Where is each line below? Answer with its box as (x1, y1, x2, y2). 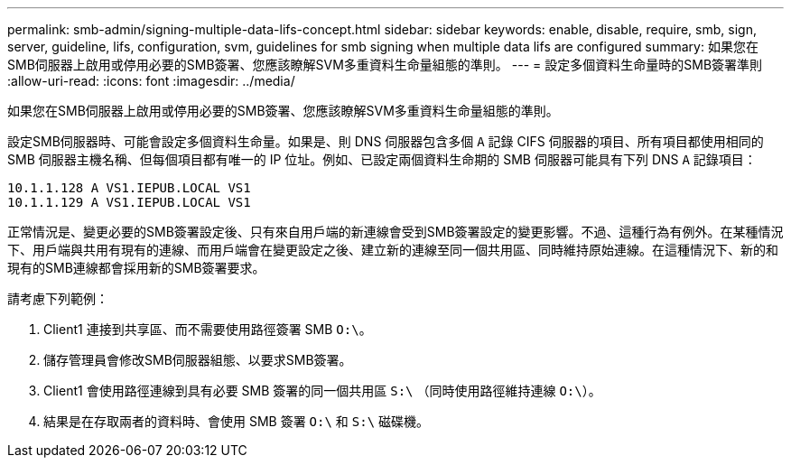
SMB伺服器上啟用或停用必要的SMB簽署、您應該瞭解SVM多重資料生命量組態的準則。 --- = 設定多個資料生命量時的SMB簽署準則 (7, 57, 763, 72)
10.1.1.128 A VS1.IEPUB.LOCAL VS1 (7, 181, 251, 195)
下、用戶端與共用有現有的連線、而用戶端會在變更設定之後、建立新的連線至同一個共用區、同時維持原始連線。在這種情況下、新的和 (7, 242, 778, 257)
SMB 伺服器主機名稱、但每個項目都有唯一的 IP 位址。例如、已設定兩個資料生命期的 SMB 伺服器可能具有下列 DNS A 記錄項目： (7, 152, 757, 167)
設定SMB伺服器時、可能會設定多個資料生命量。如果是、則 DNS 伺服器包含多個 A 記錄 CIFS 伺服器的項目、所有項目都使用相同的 (7, 134, 764, 149)
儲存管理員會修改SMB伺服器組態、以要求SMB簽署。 (43, 352, 352, 367)
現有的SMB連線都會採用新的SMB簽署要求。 (7, 260, 265, 275)
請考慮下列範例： (7, 291, 108, 306)
